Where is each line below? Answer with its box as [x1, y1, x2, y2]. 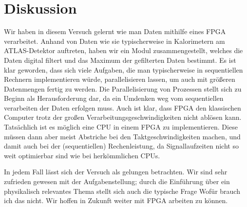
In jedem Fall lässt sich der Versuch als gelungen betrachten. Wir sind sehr [4, 167, 228, 177]
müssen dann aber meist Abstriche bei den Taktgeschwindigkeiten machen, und [4, 131, 241, 141]
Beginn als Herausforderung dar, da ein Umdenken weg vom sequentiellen [4, 93, 224, 103]
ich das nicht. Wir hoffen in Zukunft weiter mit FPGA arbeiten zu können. [4, 195, 228, 206]
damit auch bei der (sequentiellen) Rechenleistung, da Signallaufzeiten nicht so [4, 141, 239, 151]
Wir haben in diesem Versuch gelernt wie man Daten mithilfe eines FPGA [4, 26, 226, 37]
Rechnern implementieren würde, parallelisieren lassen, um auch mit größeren [4, 74, 235, 84]
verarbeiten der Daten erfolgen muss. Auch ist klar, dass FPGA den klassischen [4, 102, 241, 113]
